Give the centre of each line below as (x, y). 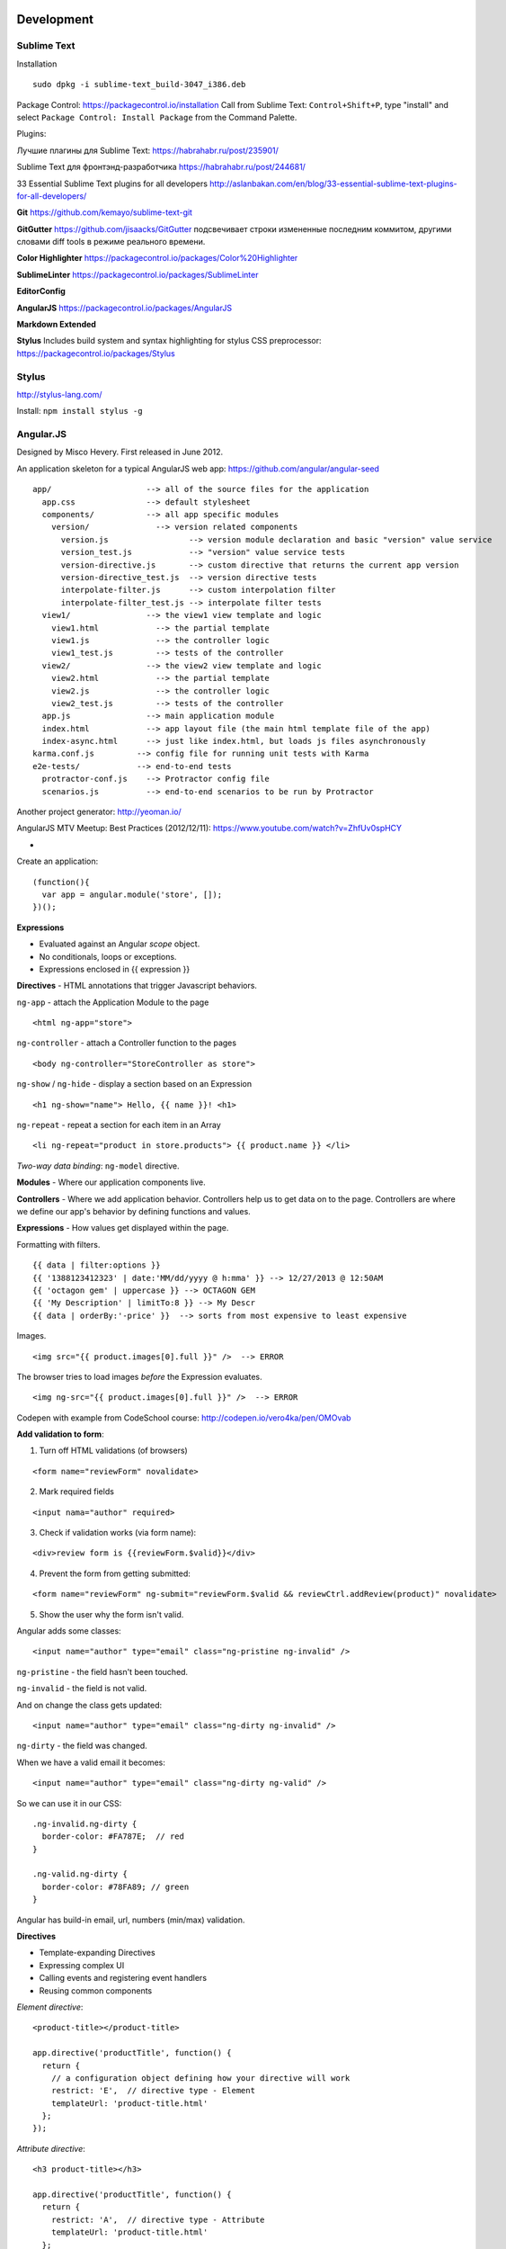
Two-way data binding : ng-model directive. (98, 1166)
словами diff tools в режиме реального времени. (111, 242)
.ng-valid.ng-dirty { (80, 1874)
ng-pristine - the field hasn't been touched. (102, 1671)
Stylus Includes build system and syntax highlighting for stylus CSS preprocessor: (169, 341)
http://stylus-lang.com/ (59, 394)
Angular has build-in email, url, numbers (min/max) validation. (131, 1920)
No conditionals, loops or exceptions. (108, 956)
